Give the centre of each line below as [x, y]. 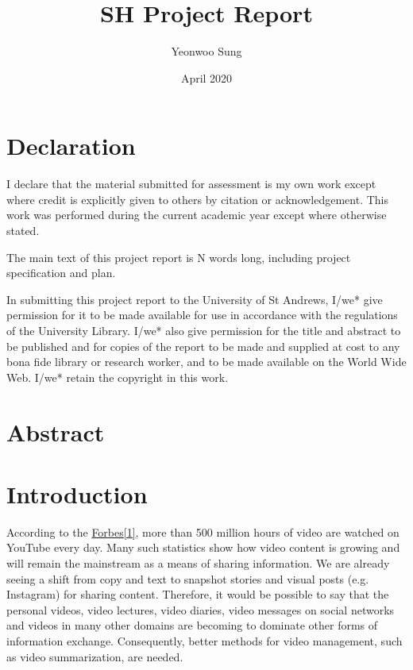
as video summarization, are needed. [95, 656]
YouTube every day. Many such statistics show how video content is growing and [203, 547]
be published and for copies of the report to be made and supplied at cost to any [203, 346]
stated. [23, 231]
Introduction [77, 493]
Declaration [71, 146]
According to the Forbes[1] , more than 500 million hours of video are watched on [203, 531]
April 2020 [206, 77]
